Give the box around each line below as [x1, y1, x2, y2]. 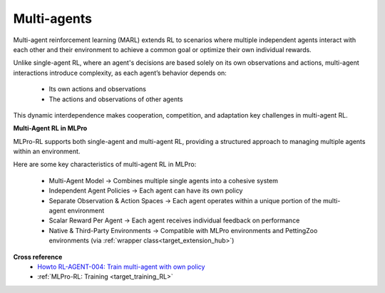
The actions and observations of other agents [48, 95, 183, 103]
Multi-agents [13, 11, 93, 26]
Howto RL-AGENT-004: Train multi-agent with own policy [37, 262, 205, 271]
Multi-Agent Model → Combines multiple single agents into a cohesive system [48, 176, 278, 185]
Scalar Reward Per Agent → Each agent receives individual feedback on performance [48, 216, 300, 225]
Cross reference [13, 252, 63, 261]
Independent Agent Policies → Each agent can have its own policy [48, 186, 243, 195]
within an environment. [13, 147, 81, 156]
